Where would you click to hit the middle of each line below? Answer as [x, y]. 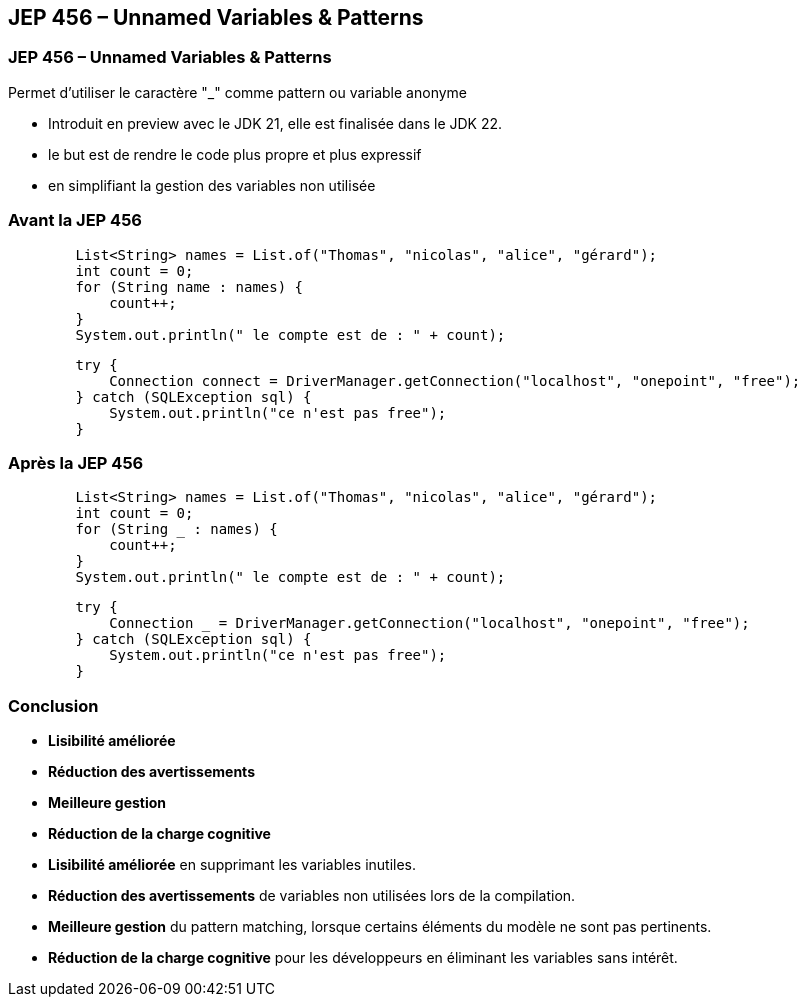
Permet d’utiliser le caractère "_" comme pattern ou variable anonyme [237, 92]
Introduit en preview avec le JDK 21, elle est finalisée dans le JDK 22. [275, 123]
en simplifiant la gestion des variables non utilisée [212, 185]
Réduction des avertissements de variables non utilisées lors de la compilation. [312, 896]
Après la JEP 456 [76, 462]
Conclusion [53, 705]
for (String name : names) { [189, 286]
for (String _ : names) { [176, 529]
